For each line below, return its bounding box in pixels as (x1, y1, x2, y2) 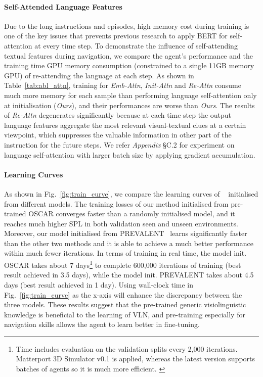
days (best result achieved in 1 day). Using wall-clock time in (4, 279, 194, 290)
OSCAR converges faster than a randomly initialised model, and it (28, 208, 235, 219)
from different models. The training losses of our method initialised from (4, 198, 229, 209)
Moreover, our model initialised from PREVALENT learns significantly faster (4, 228, 247, 239)
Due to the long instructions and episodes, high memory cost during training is (4, 20, 249, 31)
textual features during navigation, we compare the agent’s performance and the (4, 50, 253, 61)
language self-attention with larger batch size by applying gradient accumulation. (4, 149, 255, 160)
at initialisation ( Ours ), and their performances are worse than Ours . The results (4, 100, 255, 110)
